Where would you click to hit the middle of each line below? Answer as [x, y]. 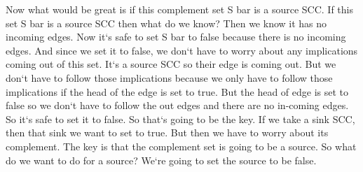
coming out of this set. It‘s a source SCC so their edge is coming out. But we [171, 64]
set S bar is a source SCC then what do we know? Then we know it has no [166, 23]
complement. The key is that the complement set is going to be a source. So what [181, 146]
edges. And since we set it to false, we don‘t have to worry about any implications [182, 50]
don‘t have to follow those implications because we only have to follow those [169, 77]
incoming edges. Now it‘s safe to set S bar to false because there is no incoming [176, 37]
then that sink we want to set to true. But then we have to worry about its [167, 132]
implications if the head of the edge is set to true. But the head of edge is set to [177, 91]
